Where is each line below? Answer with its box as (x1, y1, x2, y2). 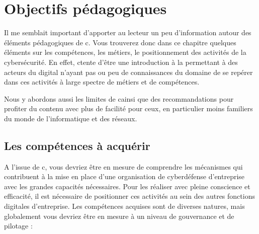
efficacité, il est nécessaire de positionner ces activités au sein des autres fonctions (4, 191, 255, 201)
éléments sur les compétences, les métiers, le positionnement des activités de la (4, 47, 246, 57)
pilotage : (4, 220, 33, 231)
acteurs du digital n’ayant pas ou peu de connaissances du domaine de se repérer (4, 66, 253, 77)
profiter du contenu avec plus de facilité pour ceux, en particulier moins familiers (4, 103, 253, 114)
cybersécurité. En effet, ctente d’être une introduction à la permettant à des (4, 56, 238, 67)
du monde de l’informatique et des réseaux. (4, 113, 137, 123)
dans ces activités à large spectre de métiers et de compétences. (4, 76, 200, 87)
